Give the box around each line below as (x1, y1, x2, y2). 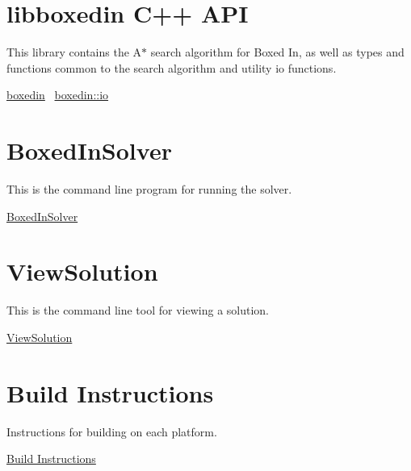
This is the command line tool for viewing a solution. (6, 302, 269, 319)
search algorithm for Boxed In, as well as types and (150, 44, 405, 60)
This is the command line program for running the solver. (6, 181, 292, 198)
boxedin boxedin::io (6, 86, 109, 103)
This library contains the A (6, 44, 142, 60)
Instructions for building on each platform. (6, 423, 217, 440)
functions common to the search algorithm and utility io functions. (6, 59, 337, 76)
